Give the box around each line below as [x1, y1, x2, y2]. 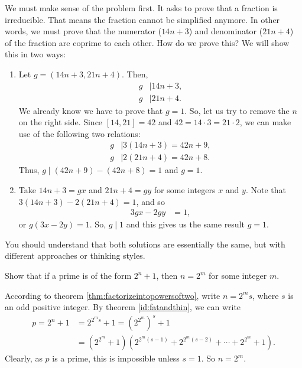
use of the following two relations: [18, 127, 141, 139]
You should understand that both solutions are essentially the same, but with [5, 237, 285, 250]
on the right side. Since [18, 116, 103, 128]
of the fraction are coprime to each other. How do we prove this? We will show [5, 36, 290, 48]
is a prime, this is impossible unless [52, 352, 180, 364]
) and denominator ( [189, 25, 263, 37]
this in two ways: [5, 48, 66, 60]
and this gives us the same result [126, 218, 245, 230]
